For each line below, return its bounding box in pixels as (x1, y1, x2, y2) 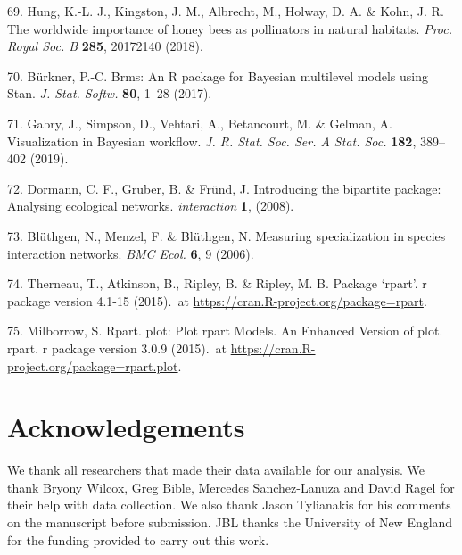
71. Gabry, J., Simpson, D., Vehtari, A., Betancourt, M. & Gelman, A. (7, 113, 392, 132)
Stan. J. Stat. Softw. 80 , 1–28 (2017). (7, 84, 212, 103)
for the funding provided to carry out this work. (7, 530, 269, 549)
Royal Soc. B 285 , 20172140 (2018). (7, 37, 203, 55)
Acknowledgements (7, 409, 245, 445)
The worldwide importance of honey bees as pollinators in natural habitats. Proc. (7, 19, 453, 37)
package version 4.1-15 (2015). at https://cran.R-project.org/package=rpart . (7, 291, 427, 310)
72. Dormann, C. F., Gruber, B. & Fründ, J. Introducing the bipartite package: (7, 178, 441, 197)
